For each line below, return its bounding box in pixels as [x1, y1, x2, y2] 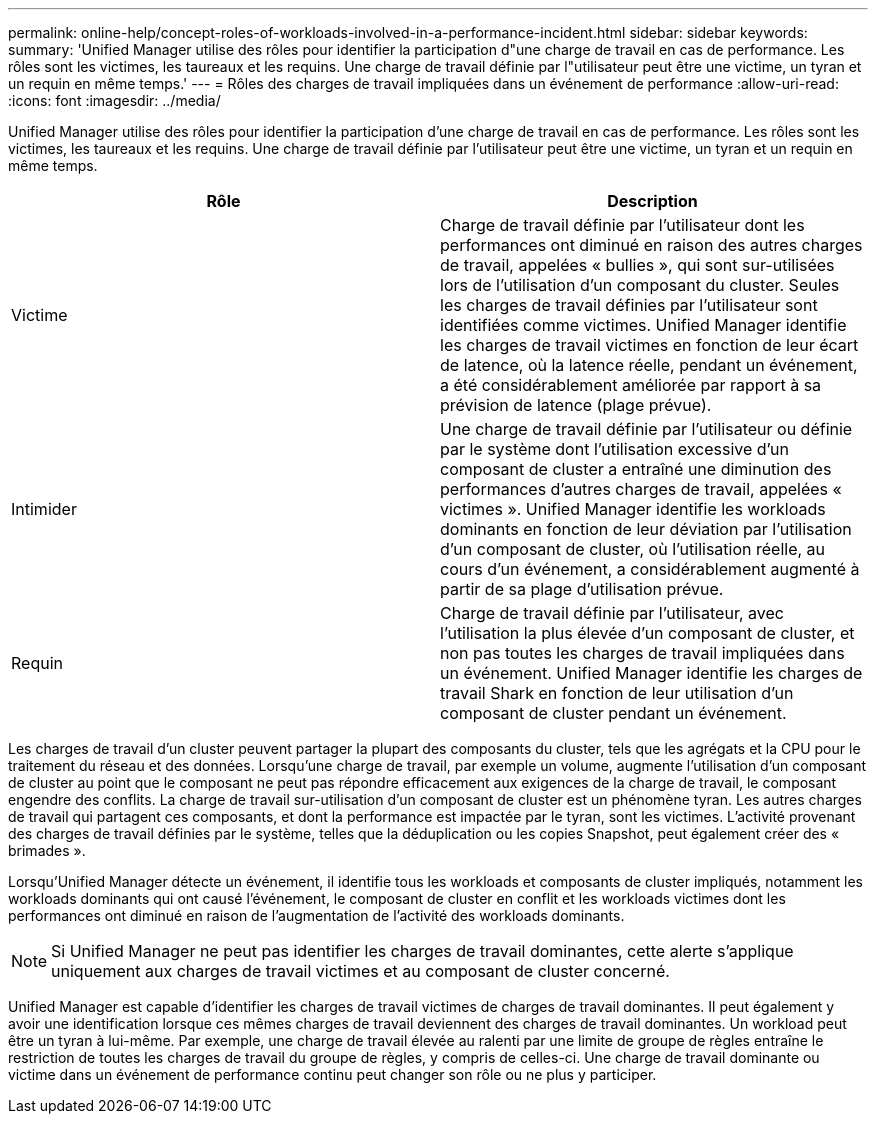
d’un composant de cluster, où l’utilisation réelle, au [440, 539, 826, 559]
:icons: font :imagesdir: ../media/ [8, 92, 221, 109]
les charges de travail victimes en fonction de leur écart [440, 335, 859, 355]
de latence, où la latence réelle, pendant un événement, [440, 355, 858, 375]
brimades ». [8, 842, 86, 859]
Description [607, 191, 698, 211]
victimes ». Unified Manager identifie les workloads [440, 499, 826, 519]
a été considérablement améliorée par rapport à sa [440, 375, 822, 395]
